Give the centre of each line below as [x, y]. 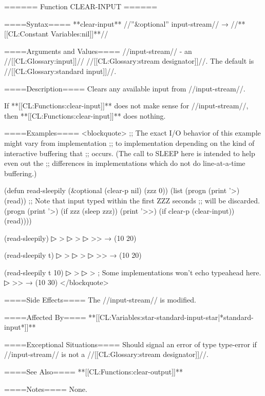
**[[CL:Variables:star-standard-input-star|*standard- [171, 317]
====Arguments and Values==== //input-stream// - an [98, 51]
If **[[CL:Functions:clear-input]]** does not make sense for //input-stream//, [126, 106]
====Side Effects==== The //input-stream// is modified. [100, 300]
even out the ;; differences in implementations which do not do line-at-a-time [125, 163]
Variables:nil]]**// [79, 34]
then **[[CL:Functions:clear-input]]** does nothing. [85, 115]
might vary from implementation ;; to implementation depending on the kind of [129, 143]
